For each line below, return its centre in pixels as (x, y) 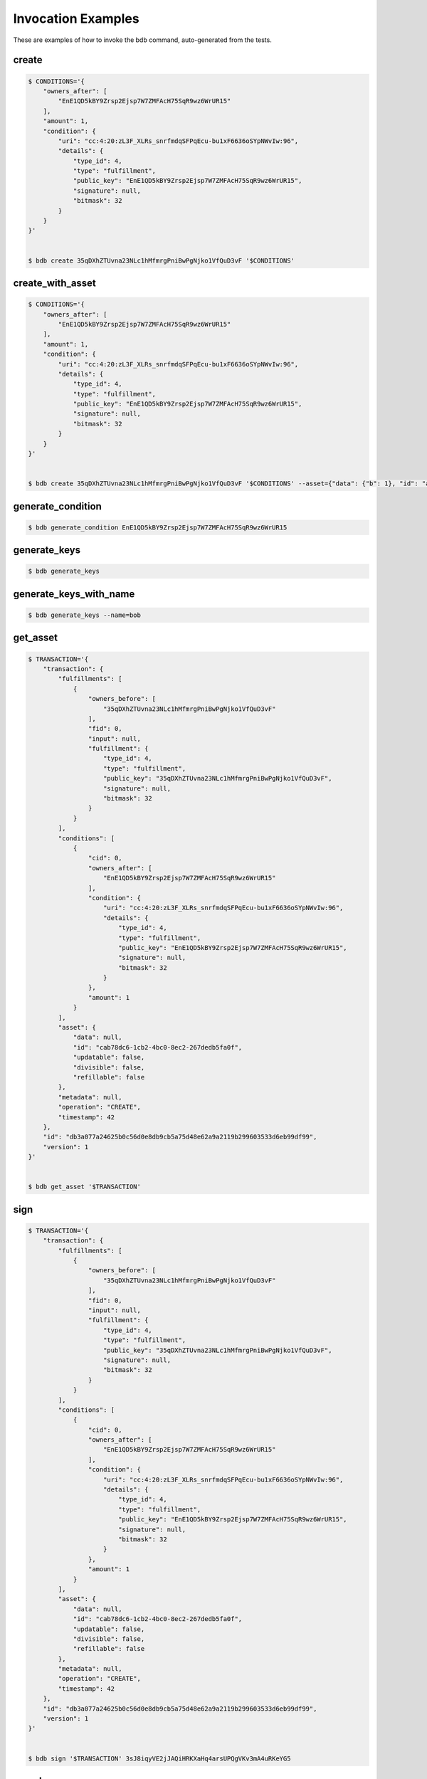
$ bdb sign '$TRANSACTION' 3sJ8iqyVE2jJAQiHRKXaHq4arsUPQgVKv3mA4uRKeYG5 (159, 1758)
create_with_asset (54, 283)
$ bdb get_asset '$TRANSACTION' (85, 1187)
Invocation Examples (76, 19)
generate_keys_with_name (74, 594)
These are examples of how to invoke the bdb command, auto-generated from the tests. (142, 40)
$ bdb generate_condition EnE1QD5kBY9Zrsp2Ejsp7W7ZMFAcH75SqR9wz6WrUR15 (158, 527)
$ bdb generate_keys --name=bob (85, 615)
